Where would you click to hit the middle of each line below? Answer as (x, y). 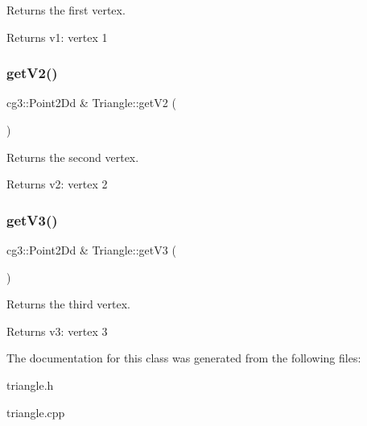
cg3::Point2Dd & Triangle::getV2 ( (91, 103)
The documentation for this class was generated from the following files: (184, 358)
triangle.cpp (36, 412)
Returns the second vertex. (73, 157)
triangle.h (30, 385)
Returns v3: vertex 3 (57, 331)
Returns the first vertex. (66, 10)
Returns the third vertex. (69, 304)
